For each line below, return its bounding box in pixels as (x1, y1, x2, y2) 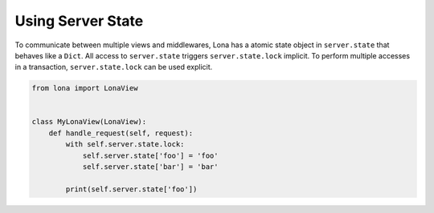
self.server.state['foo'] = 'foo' (82, 151, 219, 160)
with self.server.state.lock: (65, 140, 185, 149)
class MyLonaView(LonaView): (31, 117, 147, 127)
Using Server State (14, 12, 144, 30)
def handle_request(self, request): (48, 128, 193, 138)
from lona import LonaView (31, 84, 138, 93)
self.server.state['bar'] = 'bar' (82, 163, 219, 171)
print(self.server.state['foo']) (65, 184, 198, 194)
